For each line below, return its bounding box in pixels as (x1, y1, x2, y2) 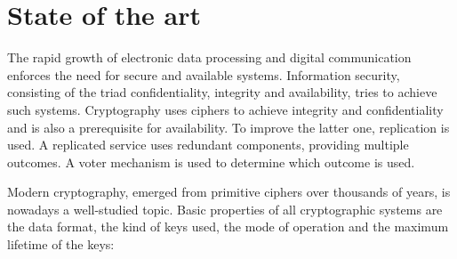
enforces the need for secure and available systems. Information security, (7, 65, 400, 84)
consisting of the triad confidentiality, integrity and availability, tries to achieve (7, 83, 437, 101)
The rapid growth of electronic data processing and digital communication (7, 48, 412, 67)
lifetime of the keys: (7, 235, 115, 254)
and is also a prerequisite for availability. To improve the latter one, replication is (7, 117, 450, 136)
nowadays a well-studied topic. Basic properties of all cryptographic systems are (7, 199, 443, 218)
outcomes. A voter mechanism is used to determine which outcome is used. (7, 152, 415, 171)
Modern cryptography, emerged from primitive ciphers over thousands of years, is (7, 182, 451, 201)
